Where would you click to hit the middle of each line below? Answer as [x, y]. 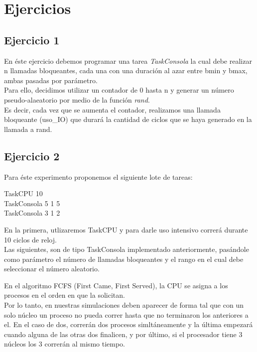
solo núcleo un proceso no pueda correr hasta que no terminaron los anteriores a [126, 314]
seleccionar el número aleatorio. [52, 269]
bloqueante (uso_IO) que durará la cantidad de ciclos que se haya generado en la [128, 119]
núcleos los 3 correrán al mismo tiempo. [64, 344]
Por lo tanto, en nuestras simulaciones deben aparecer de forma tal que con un [124, 305]
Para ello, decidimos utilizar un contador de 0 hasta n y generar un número [119, 90]
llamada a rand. [28, 129]
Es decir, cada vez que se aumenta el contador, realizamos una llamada [112, 109]
